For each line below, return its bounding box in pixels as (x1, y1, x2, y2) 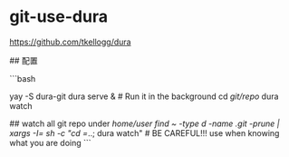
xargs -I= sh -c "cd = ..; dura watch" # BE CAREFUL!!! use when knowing (9, 127, 280, 138)
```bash (9, 73, 36, 83)
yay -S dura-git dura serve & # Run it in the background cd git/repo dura (9, 91, 279, 102)
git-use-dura (9, 6, 109, 27)
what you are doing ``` (9, 137, 92, 148)
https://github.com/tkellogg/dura (9, 36, 131, 47)
